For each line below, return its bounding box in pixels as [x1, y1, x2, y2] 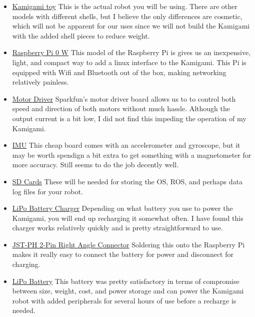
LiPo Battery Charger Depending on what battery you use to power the [12, 203, 233, 213]
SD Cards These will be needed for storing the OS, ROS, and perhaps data [12, 176, 242, 186]
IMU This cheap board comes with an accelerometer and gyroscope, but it [12, 140, 240, 150]
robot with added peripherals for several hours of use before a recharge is [12, 295, 236, 305]
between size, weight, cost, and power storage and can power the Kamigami [12, 285, 244, 296]
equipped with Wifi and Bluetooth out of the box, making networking [12, 67, 226, 77]
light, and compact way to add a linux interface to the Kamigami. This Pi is [12, 57, 246, 67]
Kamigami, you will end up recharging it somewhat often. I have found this [12, 212, 243, 223]
